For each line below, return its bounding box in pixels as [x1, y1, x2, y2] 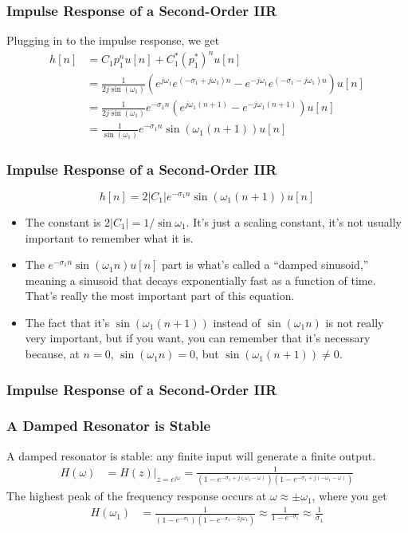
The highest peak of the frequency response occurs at [6, 488, 267, 504]
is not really [325, 314, 384, 330]
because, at [25, 345, 80, 362]
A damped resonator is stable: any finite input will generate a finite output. [6, 447, 376, 464]
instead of [213, 314, 261, 330]
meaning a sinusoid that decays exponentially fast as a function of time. [25, 271, 376, 288]
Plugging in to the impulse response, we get [6, 32, 220, 49]
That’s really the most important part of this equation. [25, 287, 295, 304]
